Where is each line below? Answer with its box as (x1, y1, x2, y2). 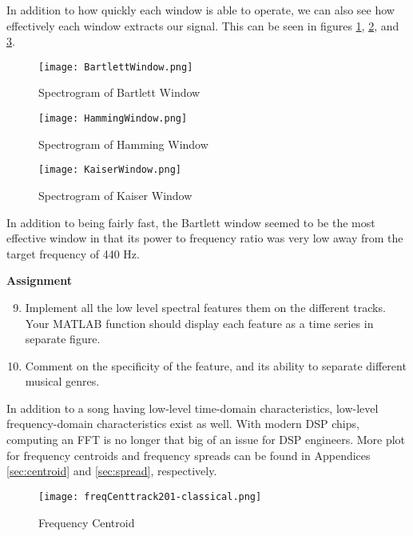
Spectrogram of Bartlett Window (38, 84, 201, 101)
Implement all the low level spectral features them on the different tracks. (25, 298, 386, 315)
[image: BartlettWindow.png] (38, 61, 193, 73)
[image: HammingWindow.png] (38, 113, 188, 125)
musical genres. (25, 373, 100, 390)
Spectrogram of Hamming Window (38, 135, 208, 152)
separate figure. (25, 330, 101, 347)
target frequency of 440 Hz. (6, 245, 140, 262)
